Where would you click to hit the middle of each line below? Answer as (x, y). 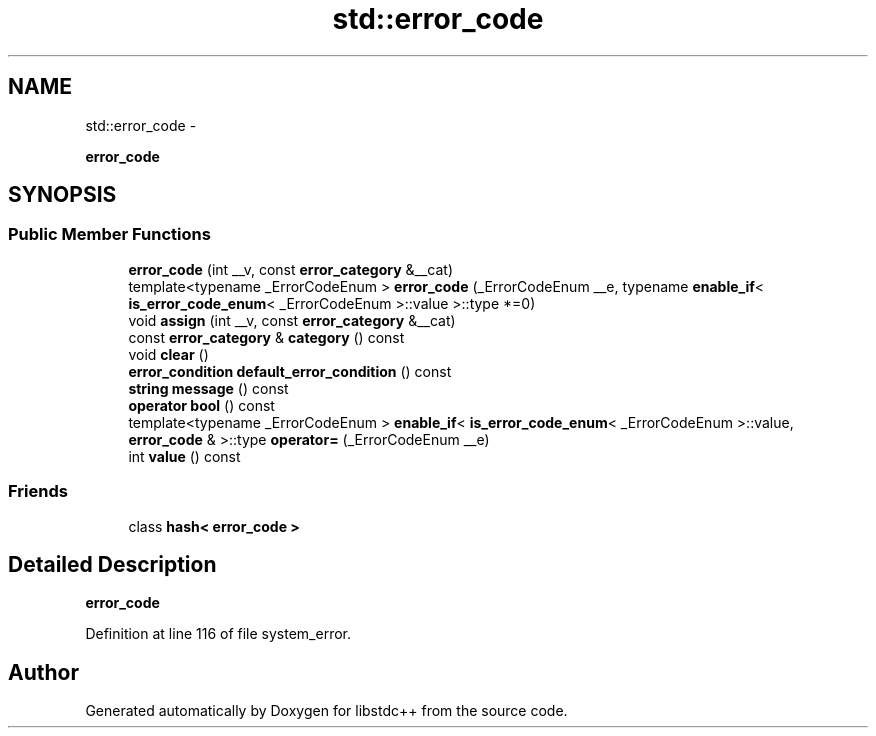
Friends (38, 491)
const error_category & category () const (266, 337)
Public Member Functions (109, 234)
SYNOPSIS (62, 195)
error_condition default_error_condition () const (290, 371)
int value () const (184, 456)
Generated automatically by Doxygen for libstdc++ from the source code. (326, 711)
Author (43, 672)
